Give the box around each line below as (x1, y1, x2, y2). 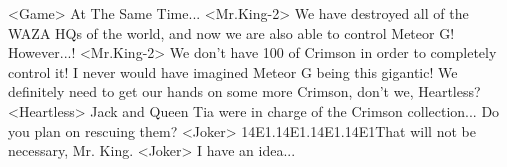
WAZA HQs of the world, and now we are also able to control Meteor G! (8, 22, 455, 43)
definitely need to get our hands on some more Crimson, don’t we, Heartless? (8, 81, 481, 102)
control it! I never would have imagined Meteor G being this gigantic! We (8, 61, 458, 82)
